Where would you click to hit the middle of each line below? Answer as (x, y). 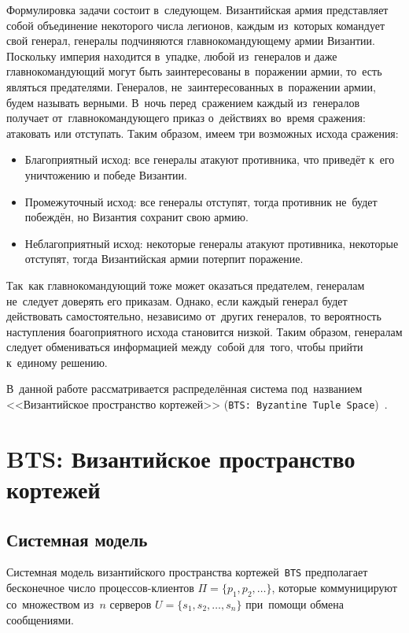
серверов (131, 603)
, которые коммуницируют (334, 588)
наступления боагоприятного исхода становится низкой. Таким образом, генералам (204, 331)
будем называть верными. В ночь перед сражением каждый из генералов (183, 102)
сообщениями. (40, 619)
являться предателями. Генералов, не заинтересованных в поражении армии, (191, 86)
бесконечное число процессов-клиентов (100, 588)
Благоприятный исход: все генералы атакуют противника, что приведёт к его (210, 159)
